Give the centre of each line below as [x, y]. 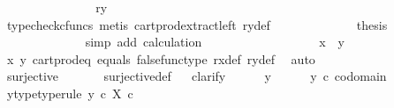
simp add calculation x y [215, 42]
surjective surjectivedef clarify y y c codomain [197, 76]
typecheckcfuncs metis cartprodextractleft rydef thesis [197, 24]
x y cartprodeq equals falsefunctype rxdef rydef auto [161, 58]
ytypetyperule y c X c [70, 93]
